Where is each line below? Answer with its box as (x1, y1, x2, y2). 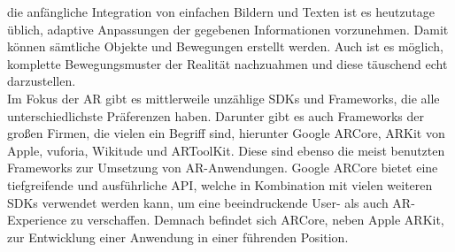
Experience (7, 210, 67, 229)
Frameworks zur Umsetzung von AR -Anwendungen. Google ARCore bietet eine (7, 158, 438, 177)
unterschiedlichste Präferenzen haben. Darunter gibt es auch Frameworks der (7, 106, 424, 125)
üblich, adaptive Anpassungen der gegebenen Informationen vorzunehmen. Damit (7, 19, 449, 38)
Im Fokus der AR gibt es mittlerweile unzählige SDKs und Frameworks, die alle (7, 88, 440, 107)
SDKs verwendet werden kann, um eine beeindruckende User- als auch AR (7, 193, 412, 211)
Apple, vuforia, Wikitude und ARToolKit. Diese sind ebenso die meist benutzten (7, 141, 445, 159)
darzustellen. (7, 72, 76, 90)
